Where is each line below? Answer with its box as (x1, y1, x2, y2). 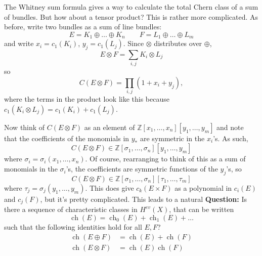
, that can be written (169, 204, 234, 215)
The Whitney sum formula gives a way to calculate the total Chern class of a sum (4, 2, 258, 12)
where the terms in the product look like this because (4, 94, 169, 104)
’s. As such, (213, 133, 248, 143)
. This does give (85, 182, 134, 193)
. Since (123, 38, 144, 49)
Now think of (4, 121, 45, 132)
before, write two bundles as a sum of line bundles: (4, 21, 162, 32)
